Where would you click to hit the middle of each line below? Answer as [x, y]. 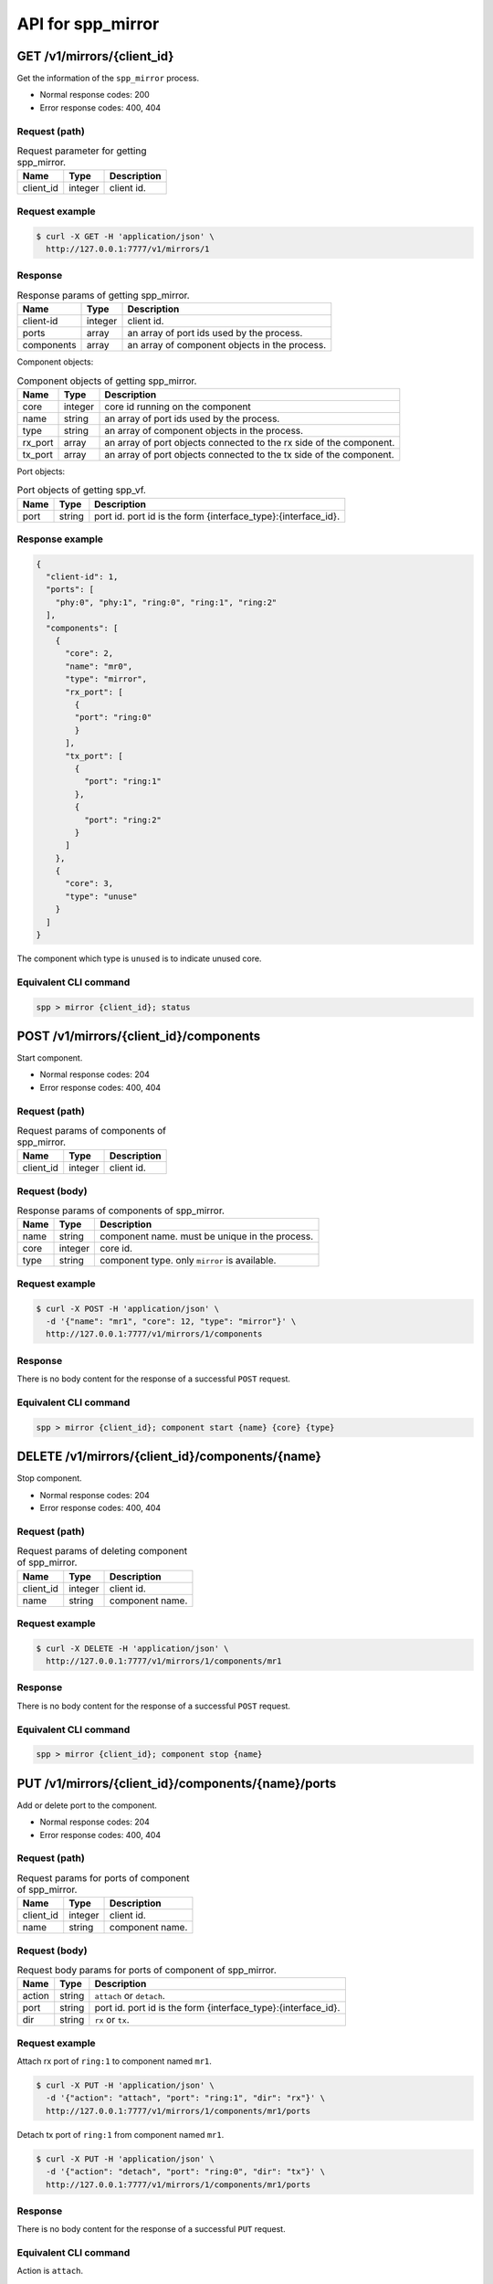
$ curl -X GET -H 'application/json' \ [125, 236]
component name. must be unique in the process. [207, 1236]
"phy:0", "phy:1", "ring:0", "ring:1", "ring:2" [166, 602]
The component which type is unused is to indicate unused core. [139, 958]
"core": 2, [89, 654]
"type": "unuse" [101, 896]
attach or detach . [130, 1996]
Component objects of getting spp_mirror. [107, 381]
